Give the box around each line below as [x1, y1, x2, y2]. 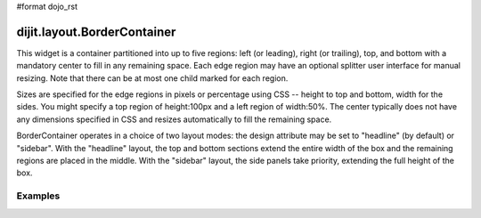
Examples [16, 190, 61, 202]
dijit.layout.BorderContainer [16, 24, 176, 39]
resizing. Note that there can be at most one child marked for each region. [16, 72, 289, 84]
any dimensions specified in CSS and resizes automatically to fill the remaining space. [16, 114, 332, 125]
